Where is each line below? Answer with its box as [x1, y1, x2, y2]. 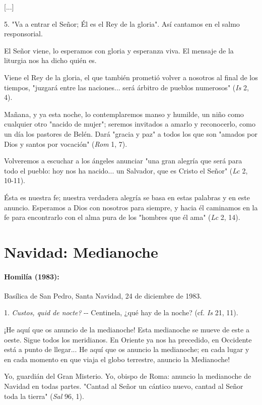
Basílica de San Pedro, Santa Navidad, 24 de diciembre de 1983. [4, 290, 202, 301]
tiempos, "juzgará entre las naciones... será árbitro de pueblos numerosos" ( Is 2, [4, 82, 249, 92]
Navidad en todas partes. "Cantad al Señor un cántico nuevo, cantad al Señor [4, 381, 243, 391]
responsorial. [4, 28, 43, 39]
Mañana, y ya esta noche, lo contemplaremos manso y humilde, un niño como [4, 108, 244, 119]
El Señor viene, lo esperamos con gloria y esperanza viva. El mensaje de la [4, 45, 234, 55]
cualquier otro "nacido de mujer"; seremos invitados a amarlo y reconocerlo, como [4, 119, 255, 129]
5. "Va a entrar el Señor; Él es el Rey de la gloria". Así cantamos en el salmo [4, 18, 240, 29]
